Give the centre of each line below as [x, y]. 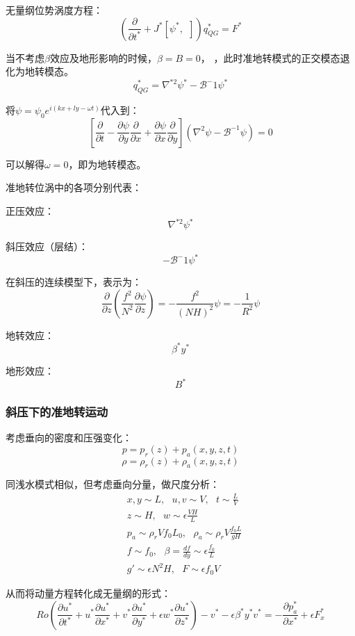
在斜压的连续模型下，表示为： [74, 282]
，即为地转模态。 [107, 164]
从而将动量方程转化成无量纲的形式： [88, 593]
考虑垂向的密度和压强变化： [69, 438]
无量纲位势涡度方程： [54, 10]
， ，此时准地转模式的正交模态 [270, 57]
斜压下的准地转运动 [57, 411]
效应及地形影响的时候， [103, 57]
